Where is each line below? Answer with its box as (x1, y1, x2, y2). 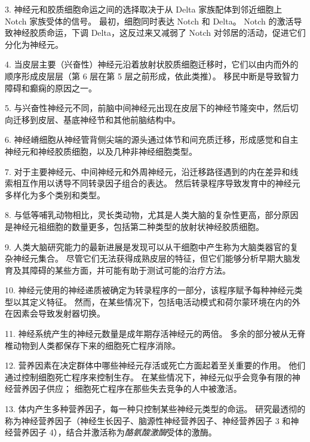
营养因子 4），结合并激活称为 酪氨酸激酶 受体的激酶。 (13, 426, 217, 438)
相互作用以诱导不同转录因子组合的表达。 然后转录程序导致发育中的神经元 (13, 177, 300, 189)
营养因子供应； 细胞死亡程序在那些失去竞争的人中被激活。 (13, 382, 242, 395)
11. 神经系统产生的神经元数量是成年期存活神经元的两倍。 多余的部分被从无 (5, 327, 297, 340)
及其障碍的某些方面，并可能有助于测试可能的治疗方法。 (13, 263, 231, 276)
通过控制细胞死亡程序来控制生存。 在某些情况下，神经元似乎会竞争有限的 (5, 370, 292, 383)
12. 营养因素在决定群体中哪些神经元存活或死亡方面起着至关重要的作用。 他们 (5, 359, 306, 372)
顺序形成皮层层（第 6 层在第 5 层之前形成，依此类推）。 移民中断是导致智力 (5, 69, 299, 82)
